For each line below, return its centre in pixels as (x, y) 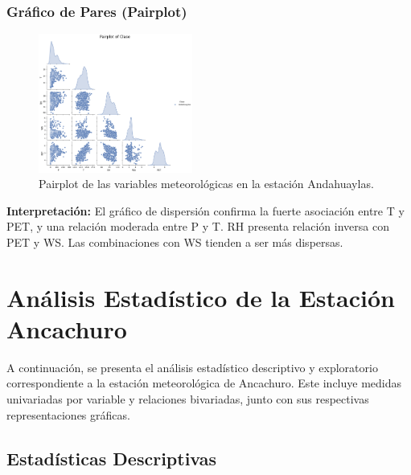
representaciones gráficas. (68, 414)
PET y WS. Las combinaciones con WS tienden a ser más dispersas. (175, 242)
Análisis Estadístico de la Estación (201, 297)
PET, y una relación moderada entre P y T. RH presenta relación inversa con (198, 226)
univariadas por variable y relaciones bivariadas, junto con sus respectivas (188, 399)
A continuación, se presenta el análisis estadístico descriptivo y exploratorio (192, 367)
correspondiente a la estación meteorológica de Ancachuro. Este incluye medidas (204, 383)
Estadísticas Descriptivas (112, 458)
